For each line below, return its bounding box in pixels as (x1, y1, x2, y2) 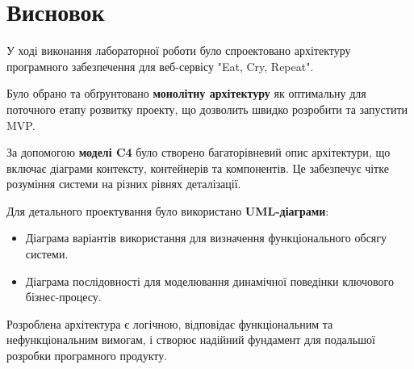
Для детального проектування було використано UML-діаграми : (6, 202, 329, 219)
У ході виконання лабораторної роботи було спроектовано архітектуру (6, 42, 351, 59)
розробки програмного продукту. (6, 347, 168, 364)
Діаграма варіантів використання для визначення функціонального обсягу (25, 229, 387, 246)
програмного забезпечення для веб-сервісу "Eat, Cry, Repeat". (6, 57, 314, 74)
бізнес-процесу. (25, 288, 102, 305)
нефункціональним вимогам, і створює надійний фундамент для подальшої (6, 331, 375, 348)
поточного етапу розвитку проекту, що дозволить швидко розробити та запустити (6, 100, 408, 117)
